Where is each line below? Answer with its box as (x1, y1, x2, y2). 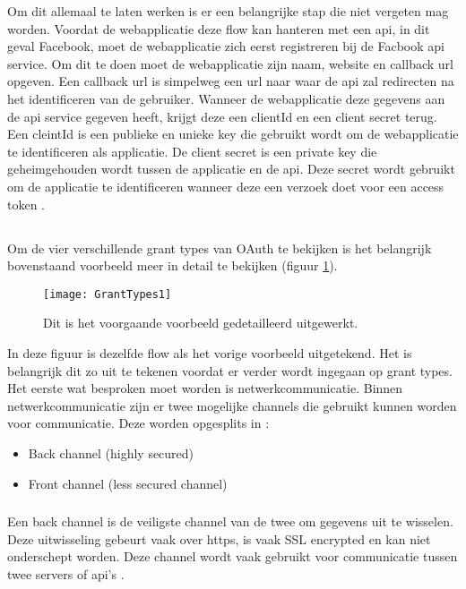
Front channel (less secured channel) (28, 474, 228, 492)
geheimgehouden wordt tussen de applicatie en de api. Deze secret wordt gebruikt (7, 159, 455, 178)
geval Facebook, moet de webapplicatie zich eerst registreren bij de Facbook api (7, 37, 444, 55)
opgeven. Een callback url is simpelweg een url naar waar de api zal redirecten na (7, 72, 454, 90)
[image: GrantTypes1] (43, 287, 172, 301)
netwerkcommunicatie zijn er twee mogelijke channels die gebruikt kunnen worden (7, 396, 457, 414)
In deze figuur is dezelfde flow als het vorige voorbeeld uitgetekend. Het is (7, 343, 412, 362)
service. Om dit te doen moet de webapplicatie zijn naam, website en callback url (7, 54, 453, 73)
